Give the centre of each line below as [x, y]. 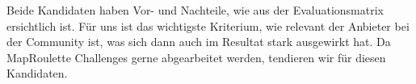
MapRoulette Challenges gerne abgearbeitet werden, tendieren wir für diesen [196, 57]
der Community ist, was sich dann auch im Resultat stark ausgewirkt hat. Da [199, 42]
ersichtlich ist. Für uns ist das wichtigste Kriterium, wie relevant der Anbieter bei [208, 25]
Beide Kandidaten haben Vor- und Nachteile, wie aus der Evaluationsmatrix [195, 10]
